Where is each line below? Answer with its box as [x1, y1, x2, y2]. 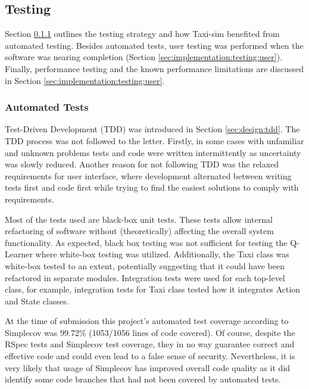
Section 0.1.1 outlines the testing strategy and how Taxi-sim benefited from [5, 27, 280, 40]
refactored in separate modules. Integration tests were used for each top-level [5, 271, 285, 284]
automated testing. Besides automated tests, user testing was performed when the [5, 39, 304, 51]
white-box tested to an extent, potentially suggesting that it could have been [5, 259, 285, 272]
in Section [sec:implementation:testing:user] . [5, 74, 165, 86]
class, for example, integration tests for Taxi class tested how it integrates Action [5, 283, 301, 295]
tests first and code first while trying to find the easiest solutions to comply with [5, 181, 299, 194]
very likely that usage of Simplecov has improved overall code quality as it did [5, 361, 291, 374]
